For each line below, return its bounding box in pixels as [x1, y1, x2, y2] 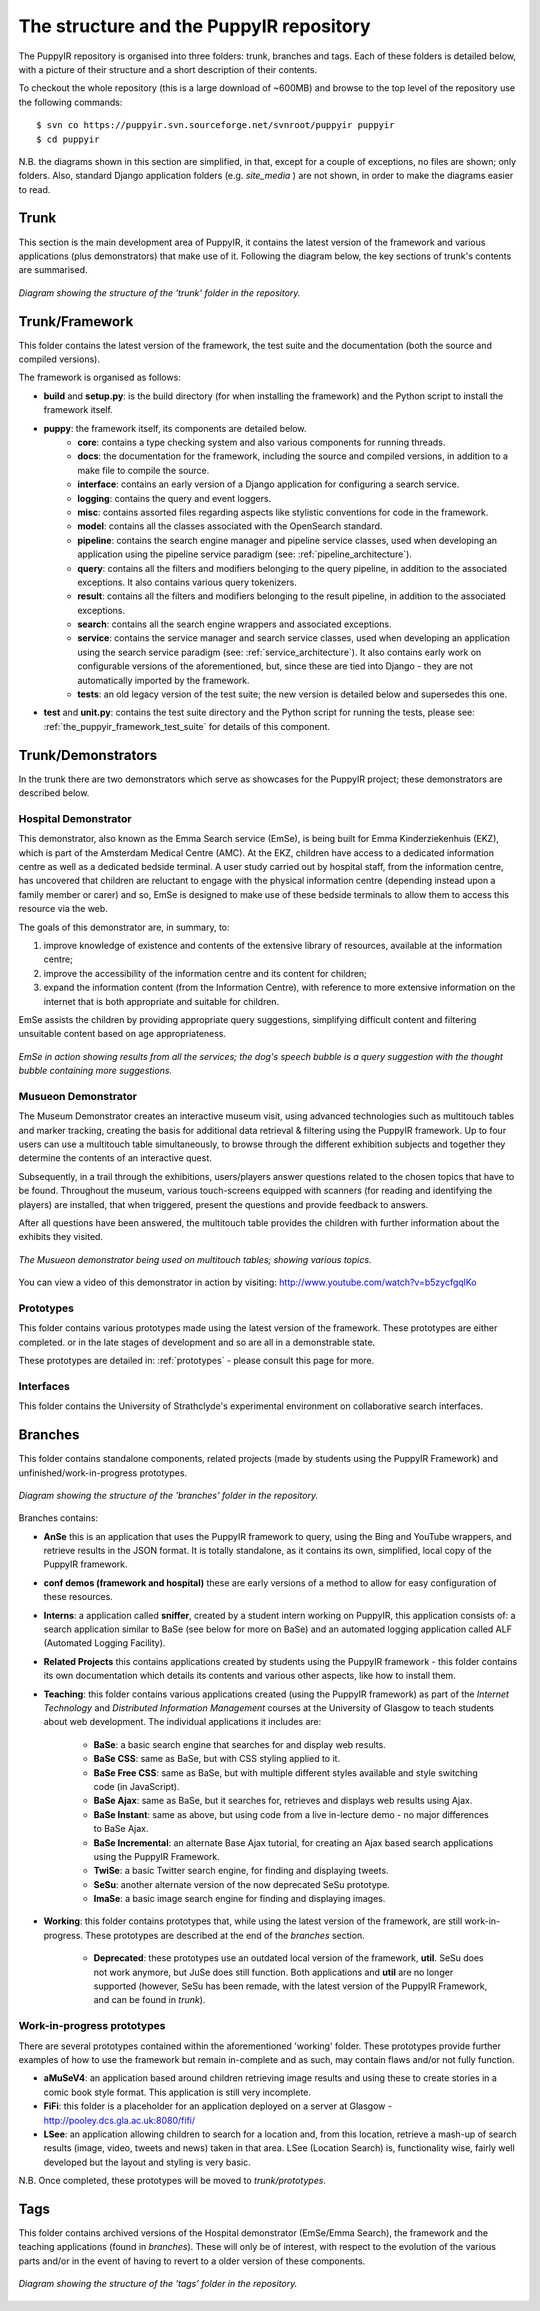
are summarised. [18, 264, 89, 276]
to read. [18, 183, 51, 195]
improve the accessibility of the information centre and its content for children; [43, 967, 367, 979]
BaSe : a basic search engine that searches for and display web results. [93, 1738, 387, 1750]
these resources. [43, 1591, 114, 1603]
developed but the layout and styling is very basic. [43, 2156, 251, 2168]
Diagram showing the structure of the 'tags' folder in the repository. [18, 2278, 298, 2290]
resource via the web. [18, 903, 109, 915]
